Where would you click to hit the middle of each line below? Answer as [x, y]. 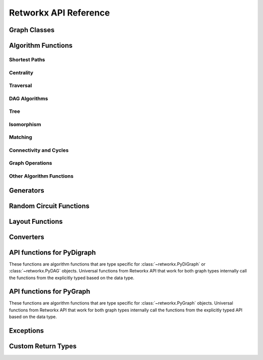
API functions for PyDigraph [52, 252]
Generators [27, 190]
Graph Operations [30, 163]
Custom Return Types [43, 346]
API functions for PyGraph [50, 292]
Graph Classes [32, 30]
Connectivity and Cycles [39, 150]
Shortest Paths [27, 59]
